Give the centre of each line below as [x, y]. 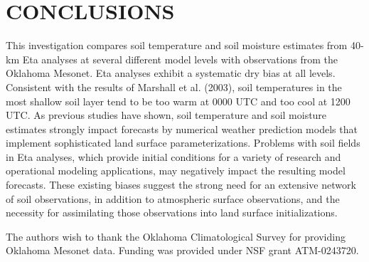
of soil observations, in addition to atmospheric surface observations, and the [173, 198]
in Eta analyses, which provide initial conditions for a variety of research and [173, 156]
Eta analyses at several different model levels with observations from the [180, 59]
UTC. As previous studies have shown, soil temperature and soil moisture [166, 115]
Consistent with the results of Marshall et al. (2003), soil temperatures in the [174, 87]
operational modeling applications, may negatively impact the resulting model [176, 171]
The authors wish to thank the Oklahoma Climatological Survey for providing [176, 236]
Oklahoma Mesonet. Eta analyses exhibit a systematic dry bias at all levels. [171, 73]
